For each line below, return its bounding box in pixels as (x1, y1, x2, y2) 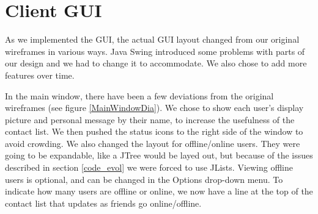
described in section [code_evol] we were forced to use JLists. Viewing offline (5, 161, 293, 174)
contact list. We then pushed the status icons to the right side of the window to (5, 125, 303, 138)
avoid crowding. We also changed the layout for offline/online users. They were (5, 137, 300, 149)
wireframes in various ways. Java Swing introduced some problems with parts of (5, 45, 305, 57)
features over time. (5, 68, 75, 81)
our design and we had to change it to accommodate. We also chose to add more (5, 57, 307, 70)
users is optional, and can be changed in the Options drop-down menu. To (5, 173, 283, 185)
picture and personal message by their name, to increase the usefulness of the (5, 113, 295, 126)
